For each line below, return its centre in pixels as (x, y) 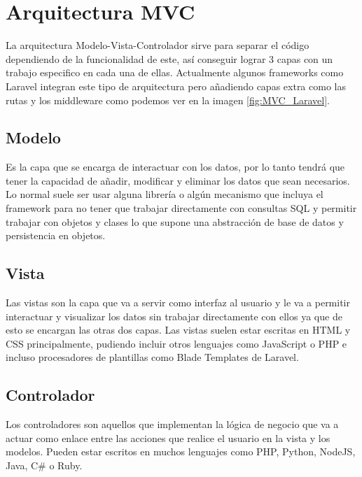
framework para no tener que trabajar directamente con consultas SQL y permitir (181, 208)
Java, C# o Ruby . (44, 465)
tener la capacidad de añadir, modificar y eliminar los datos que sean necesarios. (178, 180)
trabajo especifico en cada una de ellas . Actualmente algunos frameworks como (175, 72)
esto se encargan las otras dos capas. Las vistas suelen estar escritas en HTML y (178, 330)
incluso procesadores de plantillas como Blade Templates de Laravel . (152, 357)
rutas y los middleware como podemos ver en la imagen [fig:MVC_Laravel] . (168, 100)
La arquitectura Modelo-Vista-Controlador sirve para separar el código (158, 45)
